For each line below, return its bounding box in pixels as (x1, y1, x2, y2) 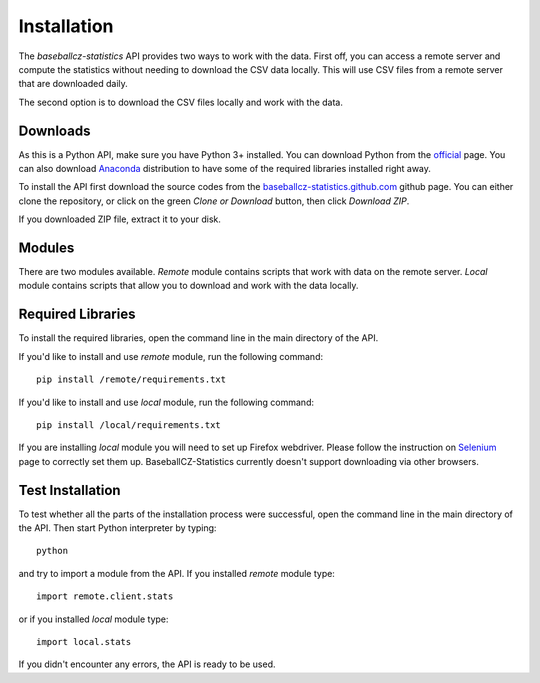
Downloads (18, 122, 91, 139)
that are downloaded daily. (18, 78, 129, 90)
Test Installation (18, 481, 121, 499)
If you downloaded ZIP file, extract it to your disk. (18, 213, 222, 225)
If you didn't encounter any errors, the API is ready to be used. (18, 658, 276, 670)
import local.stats (36, 636, 132, 647)
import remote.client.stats (36, 591, 174, 602)
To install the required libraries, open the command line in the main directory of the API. (18, 332, 379, 344)
